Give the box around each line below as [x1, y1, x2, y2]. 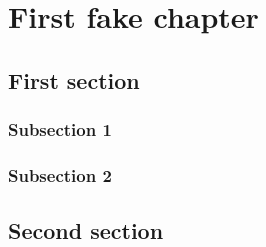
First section [8, 64, 140, 95]
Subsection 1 [8, 117, 112, 142]
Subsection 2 [8, 162, 112, 187]
